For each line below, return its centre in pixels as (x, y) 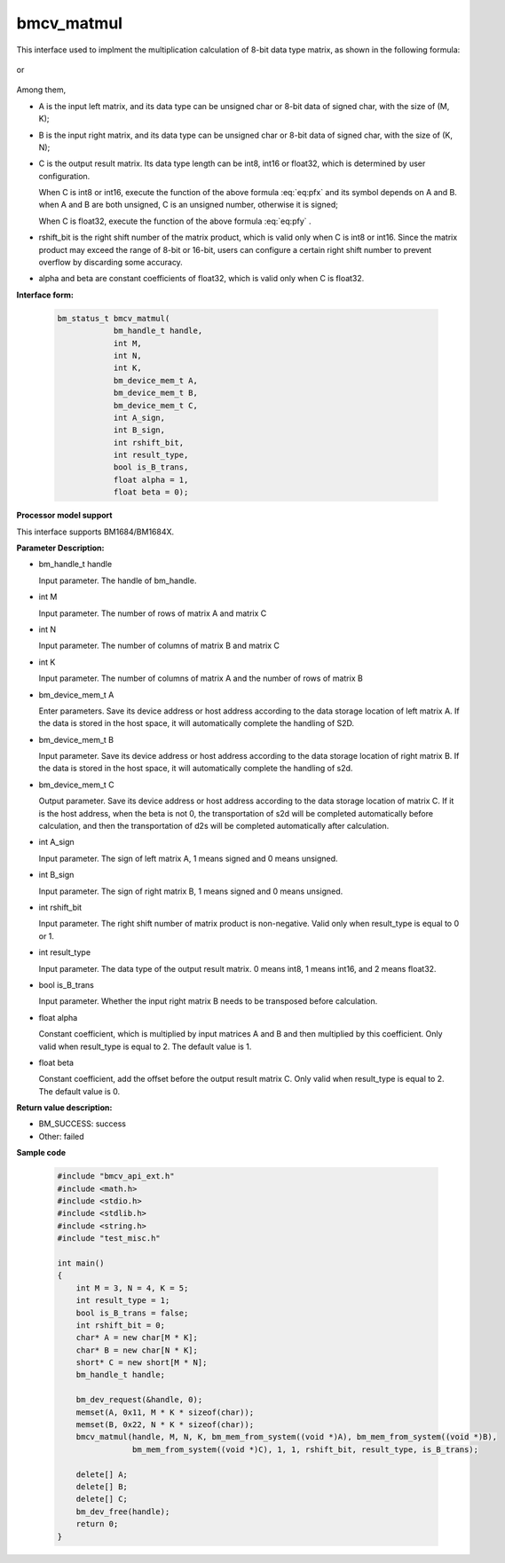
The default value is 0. (79, 1091)
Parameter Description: (60, 548)
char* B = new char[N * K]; (137, 1350)
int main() (81, 1263)
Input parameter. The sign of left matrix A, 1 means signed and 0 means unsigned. (188, 858)
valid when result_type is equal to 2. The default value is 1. (145, 1046)
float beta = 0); (151, 492)
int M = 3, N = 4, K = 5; (132, 1288)
